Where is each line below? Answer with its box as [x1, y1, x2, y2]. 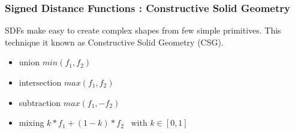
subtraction [19, 96, 61, 108]
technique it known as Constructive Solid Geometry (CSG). [5, 35, 224, 48]
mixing [19, 116, 44, 129]
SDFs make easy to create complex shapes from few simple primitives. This [5, 24, 281, 37]
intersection [19, 76, 62, 88]
